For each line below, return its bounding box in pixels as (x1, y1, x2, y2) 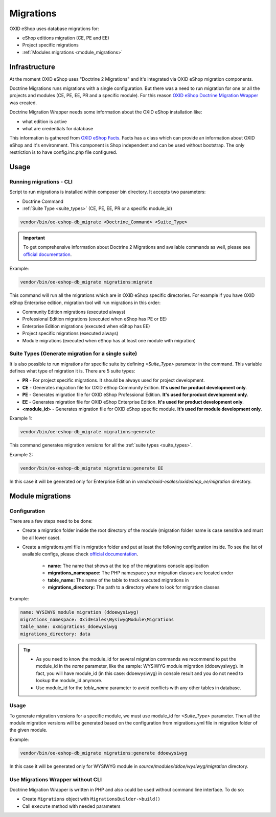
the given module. (9, 727, 48, 733)
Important (23, 235, 45, 241)
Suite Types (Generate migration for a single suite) (9, 350, 137, 357)
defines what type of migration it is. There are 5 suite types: (9, 368, 135, 374)
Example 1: (9, 415, 32, 422)
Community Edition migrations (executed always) (22, 309, 126, 315)
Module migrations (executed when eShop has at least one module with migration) (22, 337, 196, 343)
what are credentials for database (22, 125, 94, 131)
